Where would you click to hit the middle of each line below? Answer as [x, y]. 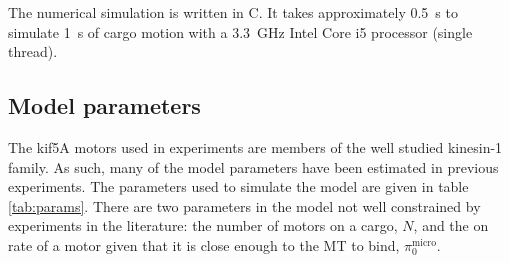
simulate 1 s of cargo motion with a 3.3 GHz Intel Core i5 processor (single [240, 31]
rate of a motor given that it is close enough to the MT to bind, [204, 244]
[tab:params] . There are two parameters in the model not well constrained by [244, 205]
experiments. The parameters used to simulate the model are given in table [238, 186]
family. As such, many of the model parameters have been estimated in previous [253, 166]
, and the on [451, 225]
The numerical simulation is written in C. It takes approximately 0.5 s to [233, 12]
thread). [33, 51]
